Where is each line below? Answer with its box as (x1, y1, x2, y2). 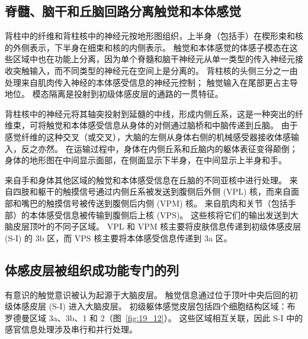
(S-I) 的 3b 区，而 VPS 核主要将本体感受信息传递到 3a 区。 (5, 231, 232, 244)
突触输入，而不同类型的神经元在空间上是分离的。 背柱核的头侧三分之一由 (12, 64, 298, 76)
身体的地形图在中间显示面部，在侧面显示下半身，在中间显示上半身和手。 (5, 154, 287, 166)
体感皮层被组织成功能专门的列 (5, 260, 179, 279)
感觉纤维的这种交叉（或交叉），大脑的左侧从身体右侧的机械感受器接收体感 (5, 130, 291, 143)
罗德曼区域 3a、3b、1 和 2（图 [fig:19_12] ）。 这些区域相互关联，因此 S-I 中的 (5, 311, 303, 324)
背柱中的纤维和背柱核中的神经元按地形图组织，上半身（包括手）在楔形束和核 (5, 30, 303, 42)
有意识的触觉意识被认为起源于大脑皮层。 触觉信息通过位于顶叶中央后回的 (5, 288, 290, 301)
